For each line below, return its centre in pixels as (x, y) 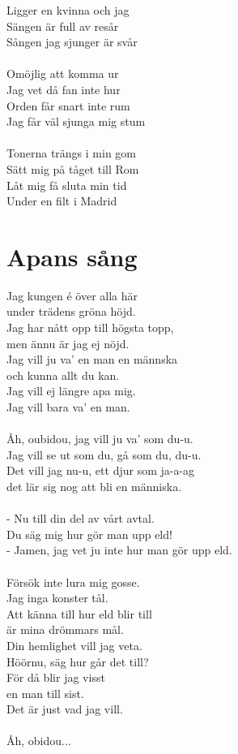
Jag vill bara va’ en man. (68, 407)
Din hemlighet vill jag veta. (74, 645)
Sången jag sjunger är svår (72, 42)
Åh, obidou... (39, 741)
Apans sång (72, 256)
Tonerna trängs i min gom (71, 153)
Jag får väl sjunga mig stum (76, 121)
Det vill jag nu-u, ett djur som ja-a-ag (101, 470)
